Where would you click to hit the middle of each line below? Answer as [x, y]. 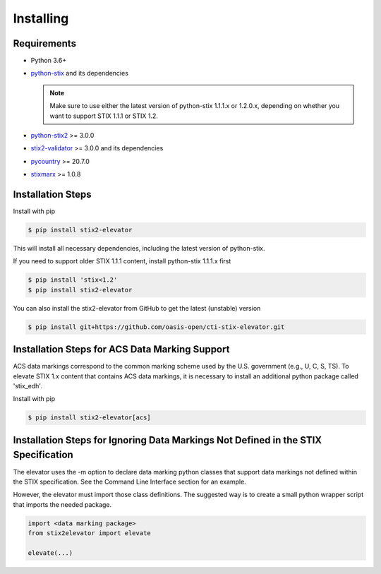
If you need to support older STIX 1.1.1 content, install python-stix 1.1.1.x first [122, 261]
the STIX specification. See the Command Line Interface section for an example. [129, 482]
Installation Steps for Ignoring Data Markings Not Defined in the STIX [168, 440]
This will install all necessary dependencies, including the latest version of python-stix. [139, 249]
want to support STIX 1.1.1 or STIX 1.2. [104, 116]
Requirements [45, 43]
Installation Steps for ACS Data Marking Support [121, 349]
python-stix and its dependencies [79, 73]
